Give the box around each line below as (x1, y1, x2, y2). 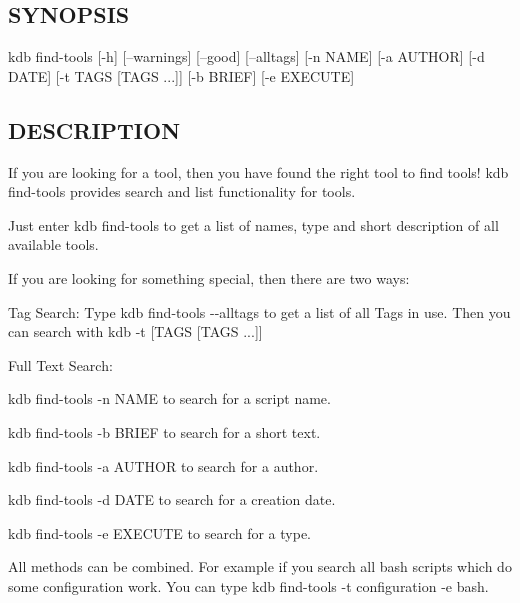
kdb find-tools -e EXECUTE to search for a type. (8, 522, 311, 543)
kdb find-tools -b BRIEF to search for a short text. (8, 421, 321, 442)
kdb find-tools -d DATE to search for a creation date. (8, 489, 336, 510)
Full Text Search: (8, 354, 113, 375)
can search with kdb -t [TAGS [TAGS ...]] (8, 321, 263, 342)
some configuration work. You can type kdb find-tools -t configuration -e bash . (8, 575, 489, 596)
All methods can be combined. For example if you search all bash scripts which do (8, 556, 512, 577)
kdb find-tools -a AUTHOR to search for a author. (8, 455, 319, 476)
